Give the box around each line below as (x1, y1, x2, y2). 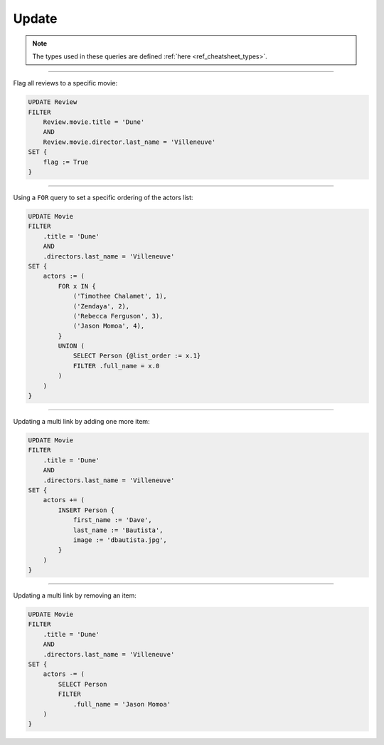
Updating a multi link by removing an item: (13, 591, 137, 600)
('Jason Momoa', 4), (73, 322, 145, 330)
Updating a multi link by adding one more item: (13, 417, 150, 426)
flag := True (43, 157, 89, 166)
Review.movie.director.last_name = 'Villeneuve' (43, 137, 216, 146)
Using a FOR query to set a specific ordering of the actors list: (13, 193, 193, 202)
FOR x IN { (58, 282, 96, 290)
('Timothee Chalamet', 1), (73, 292, 167, 301)
